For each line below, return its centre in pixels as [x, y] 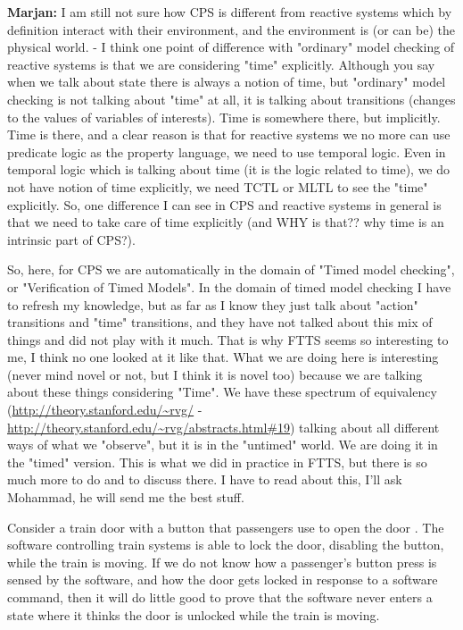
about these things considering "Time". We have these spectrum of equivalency [222, 392]
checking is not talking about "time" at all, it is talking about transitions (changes [231, 99]
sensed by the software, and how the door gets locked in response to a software [223, 580]
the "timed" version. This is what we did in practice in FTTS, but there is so [217, 462]
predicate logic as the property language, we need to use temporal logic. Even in [227, 151]
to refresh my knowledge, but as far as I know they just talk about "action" [213, 304]
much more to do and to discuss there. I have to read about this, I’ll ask [205, 479]
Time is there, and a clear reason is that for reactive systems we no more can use [229, 134]
